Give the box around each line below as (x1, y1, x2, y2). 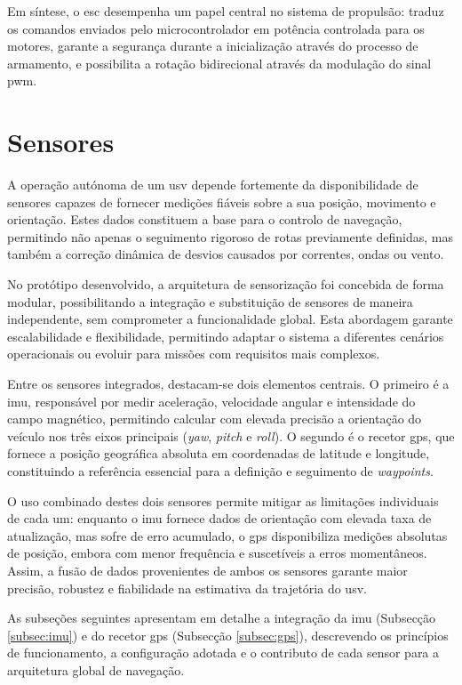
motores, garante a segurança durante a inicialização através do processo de (7, 36, 418, 55)
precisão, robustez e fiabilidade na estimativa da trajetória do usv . (7, 578, 367, 597)
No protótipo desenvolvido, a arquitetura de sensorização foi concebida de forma (7, 275, 444, 294)
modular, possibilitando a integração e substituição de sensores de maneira (7, 292, 413, 310)
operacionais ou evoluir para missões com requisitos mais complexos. (7, 344, 380, 363)
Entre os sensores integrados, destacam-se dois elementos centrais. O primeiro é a (7, 375, 450, 393)
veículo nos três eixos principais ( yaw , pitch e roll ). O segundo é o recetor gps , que (7, 426, 455, 445)
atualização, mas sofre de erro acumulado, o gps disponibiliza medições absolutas (7, 526, 448, 544)
